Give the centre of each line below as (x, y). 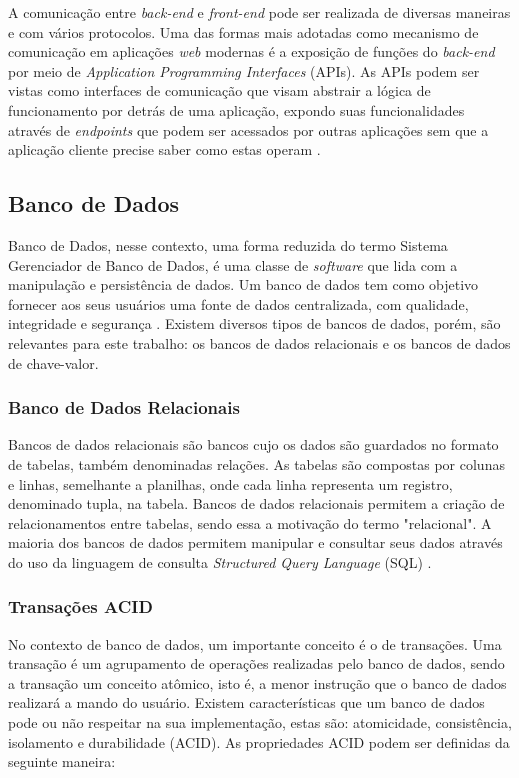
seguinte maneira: (62, 761)
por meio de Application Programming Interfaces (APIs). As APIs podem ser (244, 70)
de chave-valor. (53, 362)
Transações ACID (80, 606)
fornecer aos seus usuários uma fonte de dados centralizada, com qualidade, (238, 303)
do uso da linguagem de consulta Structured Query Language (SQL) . (220, 561)
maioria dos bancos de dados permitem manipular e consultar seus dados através (255, 542)
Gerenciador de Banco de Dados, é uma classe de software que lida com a (233, 264)
